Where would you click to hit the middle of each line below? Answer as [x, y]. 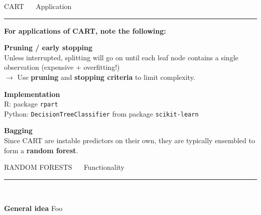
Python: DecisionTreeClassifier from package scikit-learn [101, 113]
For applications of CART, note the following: [85, 30]
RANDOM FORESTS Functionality [64, 167]
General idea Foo [33, 208]
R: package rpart [31, 104]
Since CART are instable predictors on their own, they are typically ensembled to [129, 140]
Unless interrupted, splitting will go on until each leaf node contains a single [121, 57]
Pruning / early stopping [48, 47]
